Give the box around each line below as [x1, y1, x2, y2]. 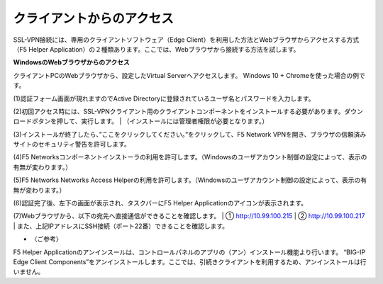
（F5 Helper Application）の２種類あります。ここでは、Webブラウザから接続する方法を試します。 [13, 45, 300, 53]
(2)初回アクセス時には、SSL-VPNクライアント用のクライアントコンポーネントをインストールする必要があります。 [13, 107, 345, 115]
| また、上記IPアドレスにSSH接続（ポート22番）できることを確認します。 [13, 222, 229, 230]
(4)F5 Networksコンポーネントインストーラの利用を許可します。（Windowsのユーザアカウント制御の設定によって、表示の [13, 153, 367, 161]
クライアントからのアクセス [13, 11, 174, 26]
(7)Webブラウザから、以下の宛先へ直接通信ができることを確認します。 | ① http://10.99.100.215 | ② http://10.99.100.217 [13, 212, 365, 220]
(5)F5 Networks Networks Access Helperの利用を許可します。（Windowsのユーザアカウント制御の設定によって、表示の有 [13, 176, 367, 184]
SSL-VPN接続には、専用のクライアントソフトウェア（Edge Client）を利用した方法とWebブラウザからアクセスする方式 [13, 35, 360, 44]
